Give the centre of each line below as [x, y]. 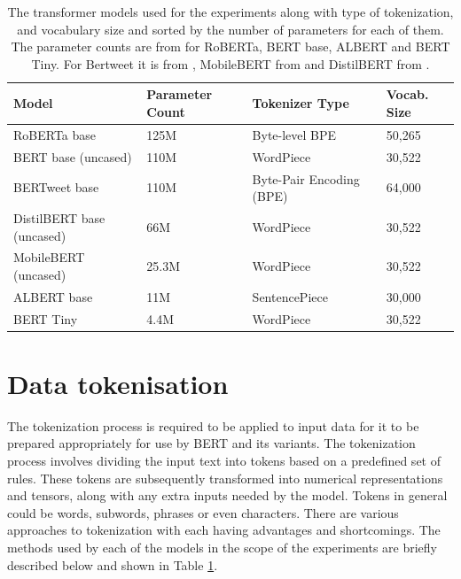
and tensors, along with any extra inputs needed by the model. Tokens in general [227, 495]
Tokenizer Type [301, 103]
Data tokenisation [118, 383]
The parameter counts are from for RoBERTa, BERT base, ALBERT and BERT [230, 46]
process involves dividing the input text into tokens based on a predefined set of [224, 461]
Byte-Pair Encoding [306, 178]
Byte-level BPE [294, 134]
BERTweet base [56, 187]
